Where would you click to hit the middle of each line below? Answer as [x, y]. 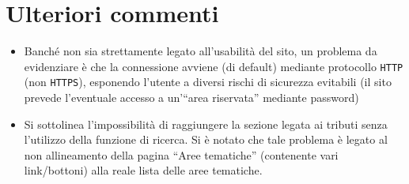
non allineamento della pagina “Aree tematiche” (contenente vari [181, 154]
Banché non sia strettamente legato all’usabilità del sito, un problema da [201, 51]
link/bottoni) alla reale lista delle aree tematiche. [143, 170]
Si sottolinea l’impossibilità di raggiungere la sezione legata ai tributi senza [206, 124]
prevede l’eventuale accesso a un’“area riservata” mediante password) [191, 98]
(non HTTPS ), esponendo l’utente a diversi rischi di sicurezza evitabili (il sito [208, 82]
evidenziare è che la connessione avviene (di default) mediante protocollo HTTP [214, 66]
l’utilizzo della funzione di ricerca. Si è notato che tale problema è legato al [206, 139]
